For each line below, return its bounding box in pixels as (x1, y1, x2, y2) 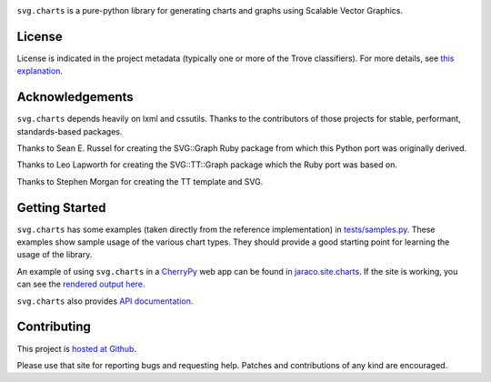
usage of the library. (16, 249, 93, 260)
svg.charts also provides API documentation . (16, 296, 194, 307)
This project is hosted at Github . (16, 343, 136, 354)
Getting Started (16, 200, 106, 216)
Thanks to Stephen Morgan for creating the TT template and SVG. (16, 176, 264, 186)
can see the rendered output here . (16, 278, 145, 290)
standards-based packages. (16, 126, 123, 136)
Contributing (16, 319, 91, 335)
